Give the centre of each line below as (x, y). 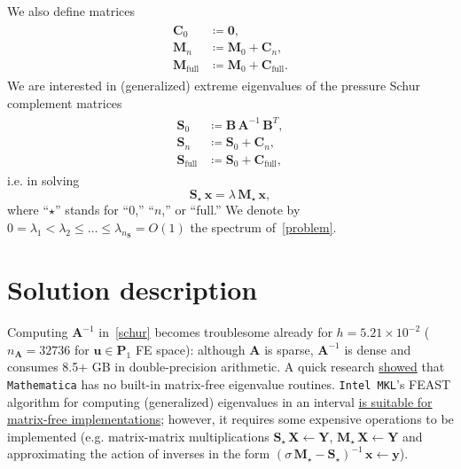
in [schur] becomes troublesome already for (215, 332)
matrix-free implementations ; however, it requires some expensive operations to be (230, 419)
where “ (28, 210)
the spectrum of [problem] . (263, 227)
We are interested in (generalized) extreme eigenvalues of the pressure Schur (214, 86)
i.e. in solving (43, 180)
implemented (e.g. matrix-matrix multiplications (138, 436)
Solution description (133, 289)
